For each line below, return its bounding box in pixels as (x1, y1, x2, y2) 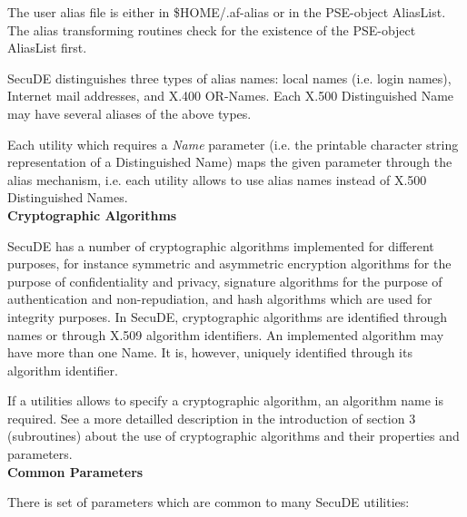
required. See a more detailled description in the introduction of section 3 (7, 408, 416, 427)
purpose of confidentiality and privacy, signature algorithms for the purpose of (7, 271, 442, 290)
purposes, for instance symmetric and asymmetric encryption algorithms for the (7, 254, 452, 273)
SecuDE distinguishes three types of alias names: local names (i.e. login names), (7, 68, 452, 87)
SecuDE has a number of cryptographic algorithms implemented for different (7, 236, 434, 255)
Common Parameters (7, 462, 144, 481)
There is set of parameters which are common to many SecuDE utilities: (7, 493, 410, 512)
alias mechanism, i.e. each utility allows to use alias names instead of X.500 (7, 170, 427, 189)
